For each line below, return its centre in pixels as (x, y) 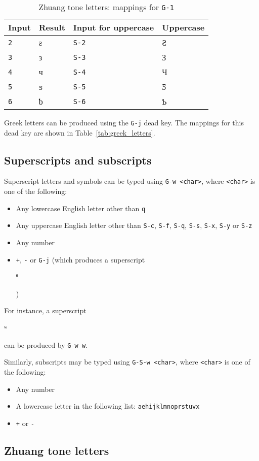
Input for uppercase (114, 27)
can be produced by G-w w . (46, 344)
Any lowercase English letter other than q (81, 208)
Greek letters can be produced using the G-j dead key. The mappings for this (124, 122)
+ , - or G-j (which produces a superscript (80, 259)
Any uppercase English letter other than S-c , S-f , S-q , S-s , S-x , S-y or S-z (134, 225)
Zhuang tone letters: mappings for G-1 (106, 7)
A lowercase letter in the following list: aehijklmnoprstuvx (108, 406)
